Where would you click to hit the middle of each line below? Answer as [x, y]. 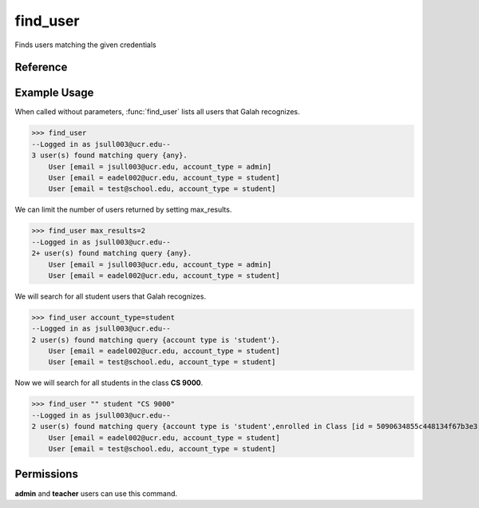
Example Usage [54, 93]
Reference [41, 67]
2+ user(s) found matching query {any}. [111, 253]
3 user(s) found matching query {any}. [109, 155]
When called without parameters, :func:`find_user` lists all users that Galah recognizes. [157, 112]
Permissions [47, 474]
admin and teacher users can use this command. [96, 493]
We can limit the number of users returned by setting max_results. [123, 210]
